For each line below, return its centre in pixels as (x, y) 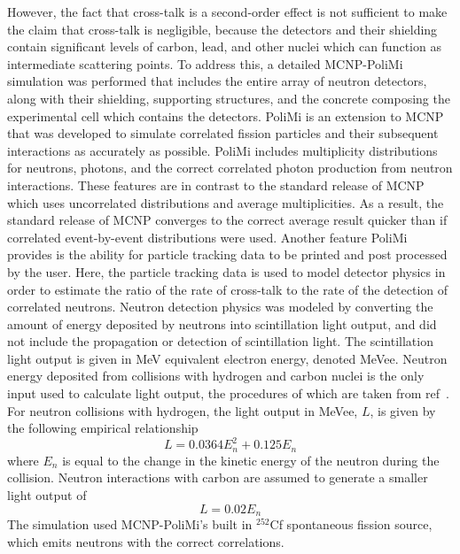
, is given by (403, 410)
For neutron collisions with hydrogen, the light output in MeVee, (183, 410)
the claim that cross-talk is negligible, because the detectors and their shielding (222, 29)
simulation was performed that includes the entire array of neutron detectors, (217, 81)
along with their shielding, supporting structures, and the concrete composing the (229, 98)
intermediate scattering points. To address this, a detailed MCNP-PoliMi (205, 63)
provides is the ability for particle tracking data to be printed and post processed (227, 254)
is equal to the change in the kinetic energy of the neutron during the (251, 460)
